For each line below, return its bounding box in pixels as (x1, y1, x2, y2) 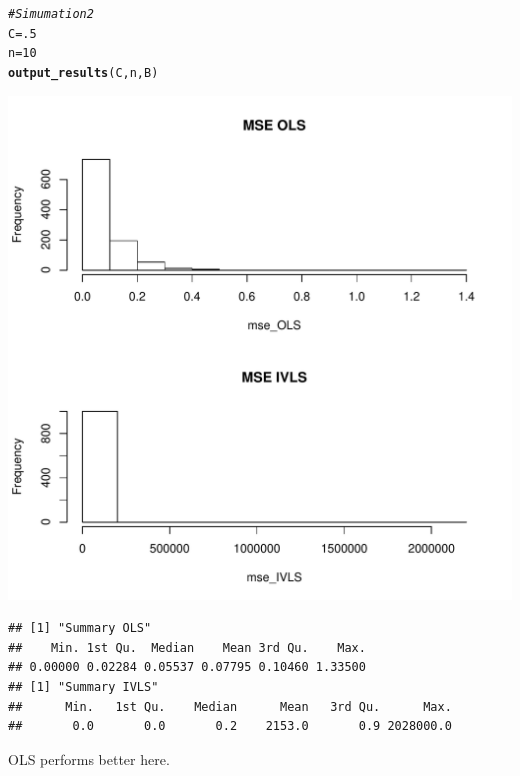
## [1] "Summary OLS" (8, 621, 152, 636)
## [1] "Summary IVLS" (8, 680, 159, 694)
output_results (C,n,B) (8, 65, 159, 80)
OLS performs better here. (8, 748, 170, 769)
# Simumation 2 (8, 7, 94, 21)
